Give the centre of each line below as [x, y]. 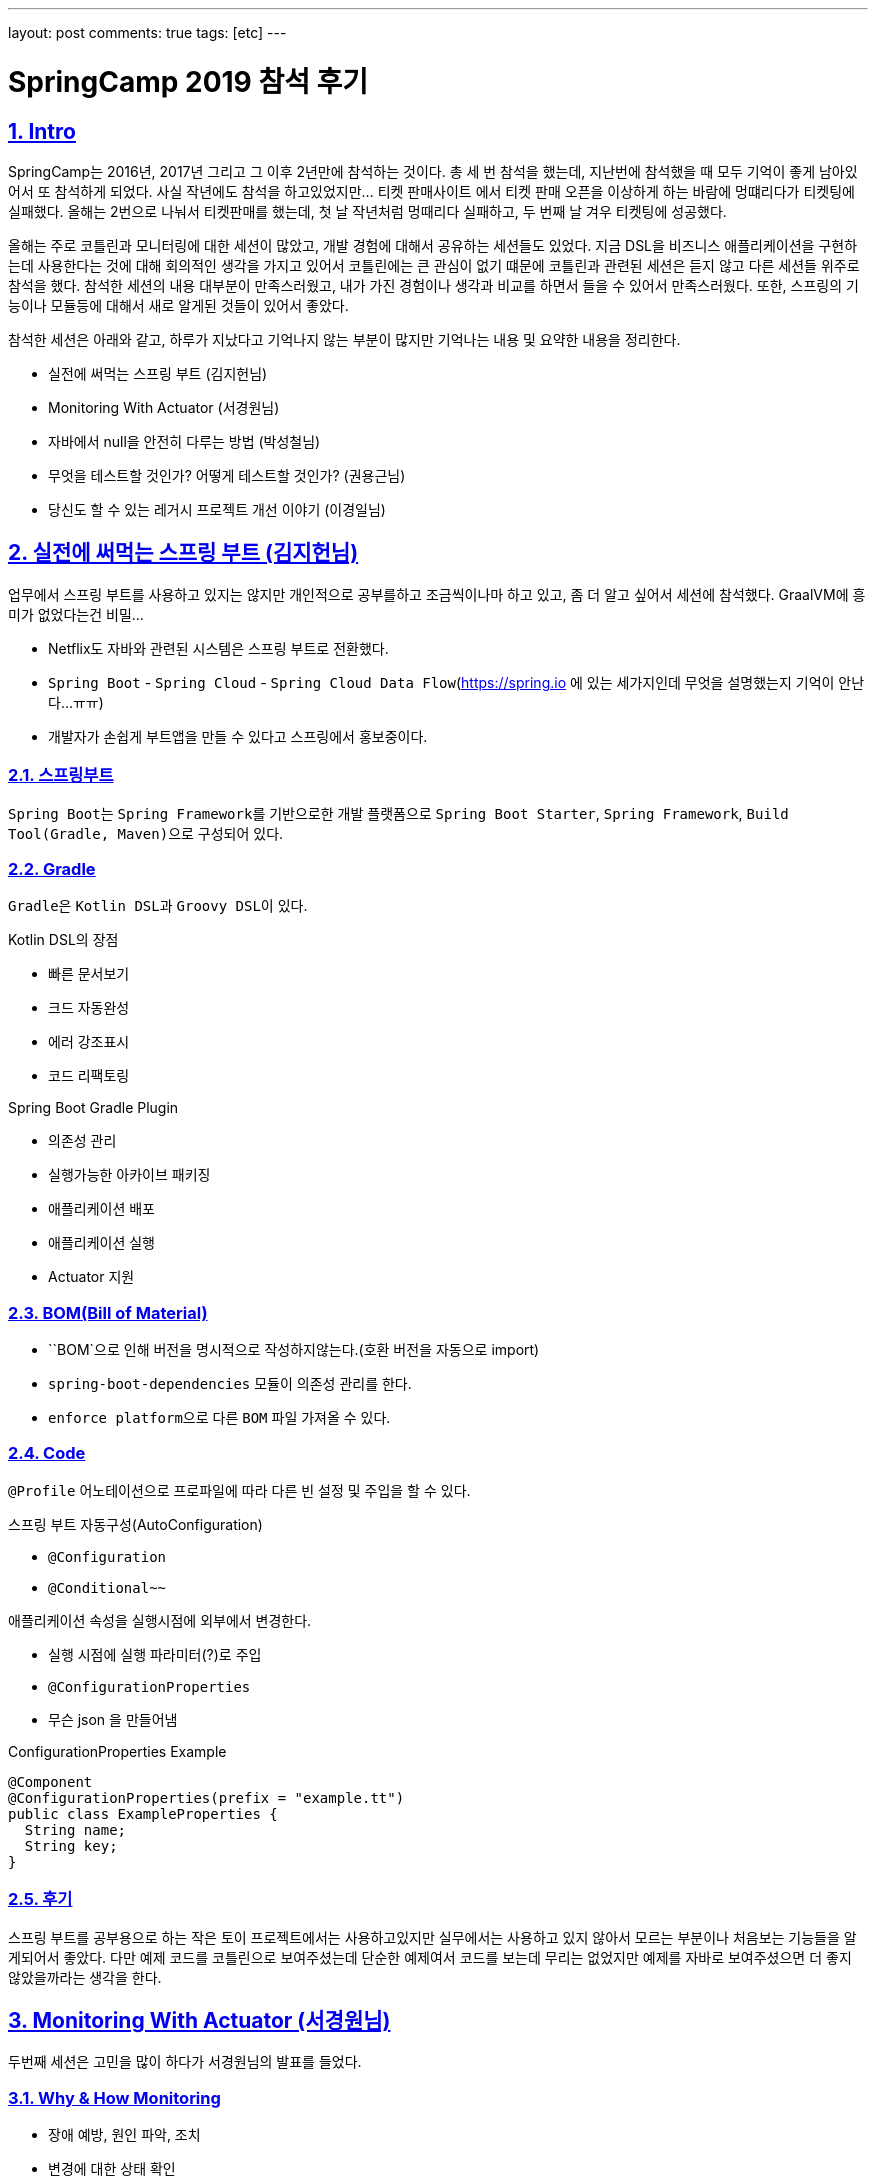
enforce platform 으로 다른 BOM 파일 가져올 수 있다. [219, 1418]
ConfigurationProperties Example [117, 1751]
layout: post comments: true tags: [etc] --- [147, 32]
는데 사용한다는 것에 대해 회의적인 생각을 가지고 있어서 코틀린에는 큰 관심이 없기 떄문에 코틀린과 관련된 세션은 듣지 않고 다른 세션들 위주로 [434, 265]
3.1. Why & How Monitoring [114, 2097]
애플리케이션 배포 [101, 1209]
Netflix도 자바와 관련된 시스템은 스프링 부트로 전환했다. [218, 648]
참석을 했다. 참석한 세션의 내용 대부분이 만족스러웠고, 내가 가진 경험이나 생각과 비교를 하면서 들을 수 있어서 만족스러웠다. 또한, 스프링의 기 [433, 285]
